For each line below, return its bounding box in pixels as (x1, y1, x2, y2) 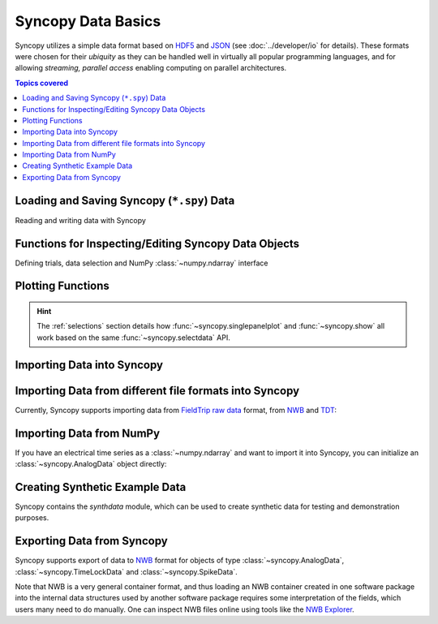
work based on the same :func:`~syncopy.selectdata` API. (36, 333, 230, 342)
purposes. (15, 513, 49, 523)
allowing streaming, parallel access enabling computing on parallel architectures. (15, 63, 287, 73)
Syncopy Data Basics (15, 12, 161, 30)
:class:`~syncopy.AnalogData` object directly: (15, 459, 167, 469)
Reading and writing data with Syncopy (15, 215, 146, 225)
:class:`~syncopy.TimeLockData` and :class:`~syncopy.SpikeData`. (15, 566, 238, 576)
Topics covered (15, 78, 69, 88)
